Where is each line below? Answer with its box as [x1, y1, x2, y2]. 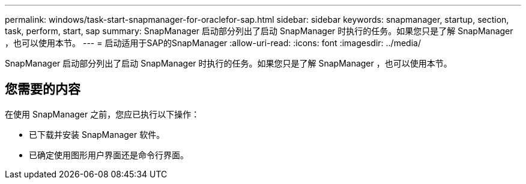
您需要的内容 [5, 82, 80, 97]
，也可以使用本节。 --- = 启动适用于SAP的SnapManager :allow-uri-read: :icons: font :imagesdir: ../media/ [5, 38, 421, 48]
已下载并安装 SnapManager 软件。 [29, 129, 165, 140]
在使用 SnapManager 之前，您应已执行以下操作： [5, 108, 200, 119]
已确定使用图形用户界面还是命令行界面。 [29, 149, 189, 160]
